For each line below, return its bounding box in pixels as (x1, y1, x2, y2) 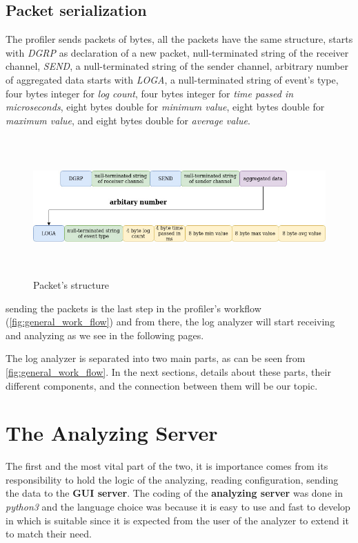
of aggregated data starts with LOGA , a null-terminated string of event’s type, (6, 72, 339, 86)
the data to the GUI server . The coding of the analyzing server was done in (6, 486, 343, 500)
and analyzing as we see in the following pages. (6, 327, 204, 342)
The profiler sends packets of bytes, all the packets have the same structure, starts (6, 32, 353, 46)
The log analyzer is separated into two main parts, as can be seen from (6, 351, 306, 365)
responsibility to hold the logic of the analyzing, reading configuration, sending (6, 472, 339, 486)
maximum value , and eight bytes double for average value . (6, 113, 250, 127)
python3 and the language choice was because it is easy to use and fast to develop (6, 499, 350, 514)
